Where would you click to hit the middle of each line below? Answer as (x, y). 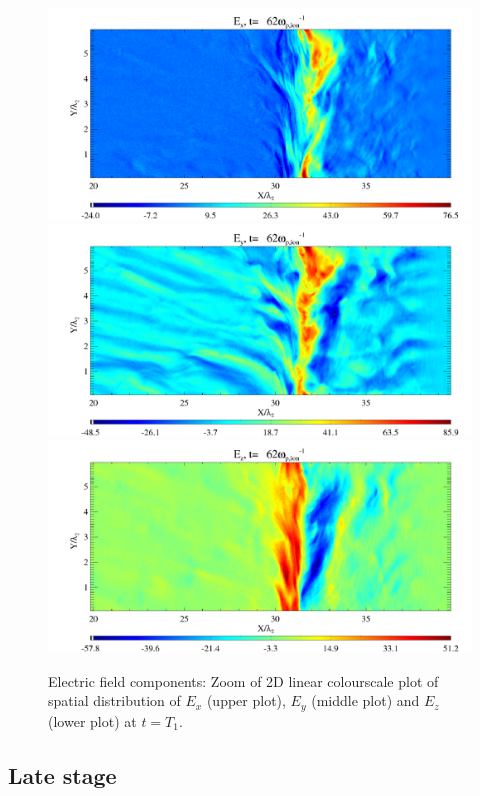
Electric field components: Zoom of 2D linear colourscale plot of (243, 680)
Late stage (62, 774)
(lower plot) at (92, 720)
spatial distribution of (114, 700)
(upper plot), (246, 700)
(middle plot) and (365, 700)
